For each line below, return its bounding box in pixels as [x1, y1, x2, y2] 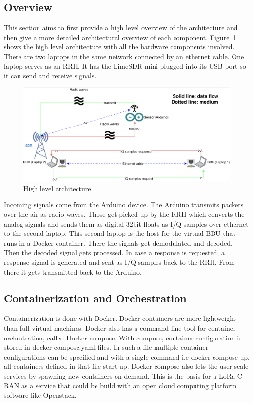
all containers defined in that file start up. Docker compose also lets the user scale [4, 361, 249, 371]
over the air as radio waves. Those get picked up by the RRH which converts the [4, 209, 245, 219]
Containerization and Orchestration [4, 290, 187, 305]
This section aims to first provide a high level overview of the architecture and [4, 22, 238, 33]
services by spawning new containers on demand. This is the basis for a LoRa [4, 371, 235, 381]
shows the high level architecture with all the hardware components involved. [4, 42, 234, 52]
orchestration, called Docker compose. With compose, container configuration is [4, 332, 242, 342]
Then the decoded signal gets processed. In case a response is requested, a [4, 247, 225, 257]
